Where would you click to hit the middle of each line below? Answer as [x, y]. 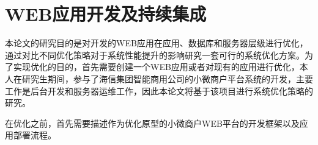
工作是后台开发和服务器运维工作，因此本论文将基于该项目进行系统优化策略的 [159, 90]
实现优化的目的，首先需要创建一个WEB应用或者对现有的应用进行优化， [156, 67]
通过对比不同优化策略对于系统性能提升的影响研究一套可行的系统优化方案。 [155, 55]
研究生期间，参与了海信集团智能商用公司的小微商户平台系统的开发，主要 [167, 78]
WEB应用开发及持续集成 [106, 14]
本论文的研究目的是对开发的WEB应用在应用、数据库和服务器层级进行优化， [157, 43]
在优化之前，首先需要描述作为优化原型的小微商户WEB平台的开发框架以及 [152, 123]
